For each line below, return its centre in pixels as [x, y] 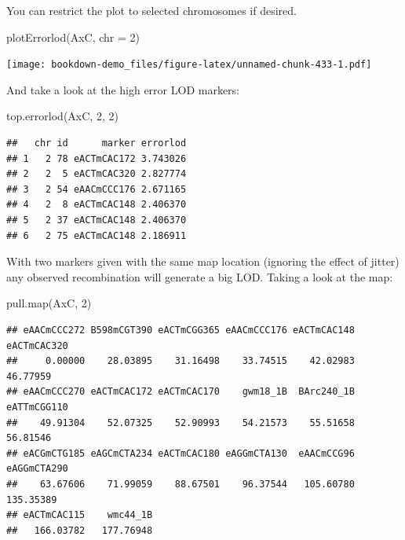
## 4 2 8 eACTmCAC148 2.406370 [97, 205]
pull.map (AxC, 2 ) [49, 303]
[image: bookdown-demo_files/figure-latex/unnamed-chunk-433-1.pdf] [189, 65]
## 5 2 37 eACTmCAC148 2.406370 [97, 220]
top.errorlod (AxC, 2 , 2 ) [62, 116]
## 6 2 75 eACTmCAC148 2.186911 [97, 235]
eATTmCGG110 [37, 407]
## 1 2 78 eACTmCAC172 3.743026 [97, 158]
